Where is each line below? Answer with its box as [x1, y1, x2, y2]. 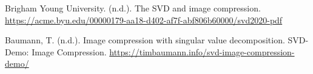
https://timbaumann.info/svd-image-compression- [109, 45, 295, 58]
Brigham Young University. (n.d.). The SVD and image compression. [5, 2, 261, 14]
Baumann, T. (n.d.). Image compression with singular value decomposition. [5, 34, 285, 46]
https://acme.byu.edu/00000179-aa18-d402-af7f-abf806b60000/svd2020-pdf [5, 13, 283, 26]
